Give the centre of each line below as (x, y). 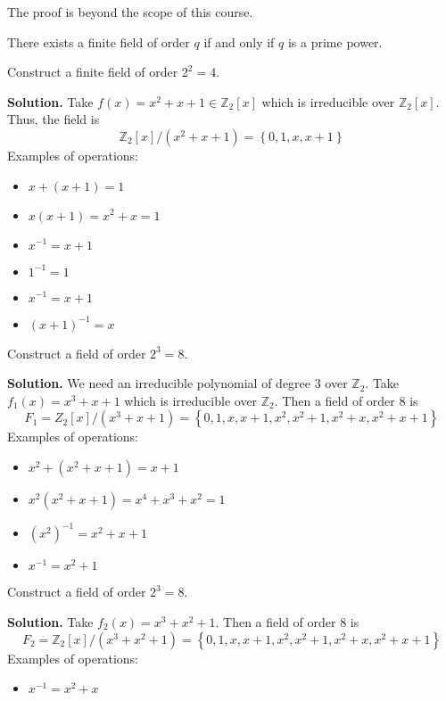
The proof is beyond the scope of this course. (130, 12)
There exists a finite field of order (99, 41)
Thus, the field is (54, 119)
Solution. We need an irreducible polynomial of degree (159, 383)
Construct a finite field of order (93, 72)
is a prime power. (335, 41)
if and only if (239, 41)
